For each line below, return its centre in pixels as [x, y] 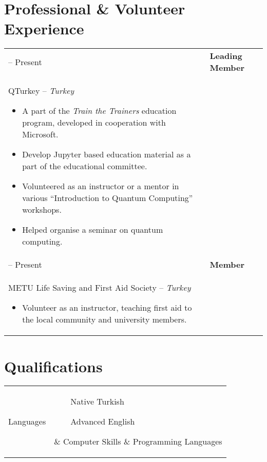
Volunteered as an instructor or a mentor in [101, 186]
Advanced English [103, 421]
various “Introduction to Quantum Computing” [108, 198]
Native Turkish [97, 401]
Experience [44, 28]
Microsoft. [40, 134]
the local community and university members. [104, 319]
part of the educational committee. [85, 166]
